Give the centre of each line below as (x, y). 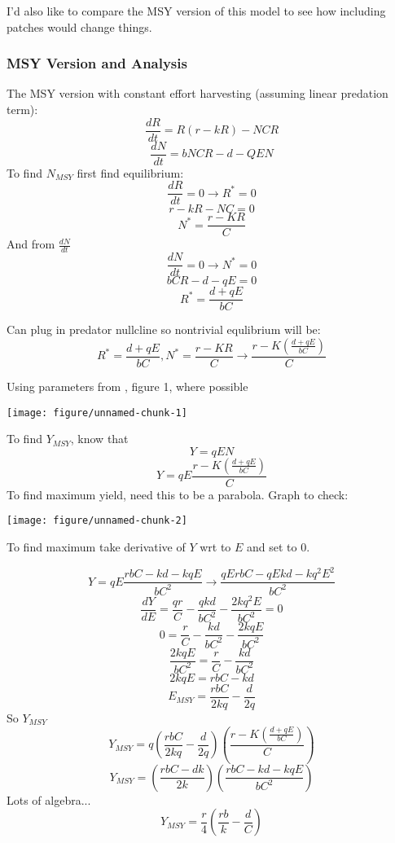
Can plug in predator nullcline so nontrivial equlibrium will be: (164, 329)
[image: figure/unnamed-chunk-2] (97, 521)
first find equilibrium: (130, 172)
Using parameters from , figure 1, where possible (127, 386)
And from (31, 244)
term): (22, 109)
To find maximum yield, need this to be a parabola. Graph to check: (178, 494)
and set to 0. (279, 547)
